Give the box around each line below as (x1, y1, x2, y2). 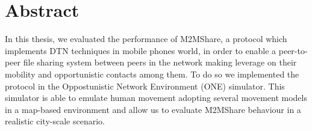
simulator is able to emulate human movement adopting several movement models (5, 91, 307, 104)
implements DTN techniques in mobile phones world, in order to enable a (5, 44, 276, 56)
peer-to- (278, 44, 308, 56)
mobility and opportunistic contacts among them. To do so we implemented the (5, 67, 299, 80)
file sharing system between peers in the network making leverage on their (23, 56, 297, 69)
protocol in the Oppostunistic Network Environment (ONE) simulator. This (5, 79, 285, 92)
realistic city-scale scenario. (5, 115, 105, 127)
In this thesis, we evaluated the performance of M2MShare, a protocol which (5, 32, 287, 45)
